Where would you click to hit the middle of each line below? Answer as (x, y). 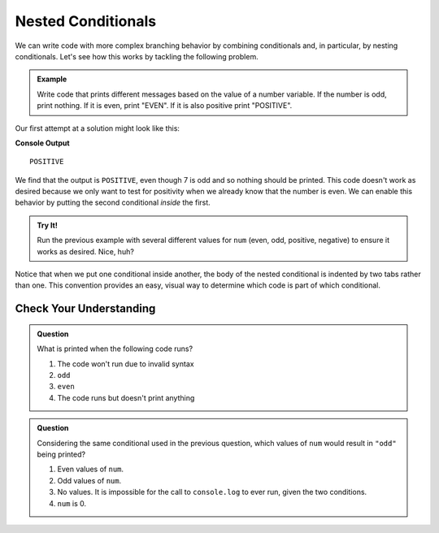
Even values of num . (91, 469)
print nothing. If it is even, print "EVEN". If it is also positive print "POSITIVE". (165, 106)
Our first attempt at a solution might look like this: (98, 128)
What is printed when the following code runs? (115, 349)
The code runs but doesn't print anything (126, 397)
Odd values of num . (89, 480)
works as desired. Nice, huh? (85, 251)
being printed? (61, 454)
